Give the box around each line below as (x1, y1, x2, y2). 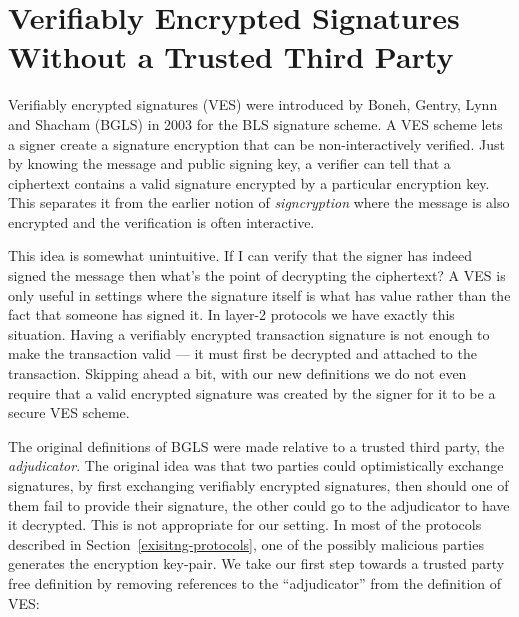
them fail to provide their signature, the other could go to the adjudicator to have (8, 494, 510, 515)
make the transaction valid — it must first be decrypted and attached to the (8, 343, 477, 364)
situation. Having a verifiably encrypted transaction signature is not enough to (8, 323, 490, 344)
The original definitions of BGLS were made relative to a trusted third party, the (8, 435, 505, 456)
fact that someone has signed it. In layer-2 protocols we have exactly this (8, 304, 455, 325)
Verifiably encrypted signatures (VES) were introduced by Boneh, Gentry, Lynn (8, 94, 498, 115)
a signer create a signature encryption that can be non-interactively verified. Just (8, 133, 505, 154)
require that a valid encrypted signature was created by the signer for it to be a (8, 382, 496, 403)
